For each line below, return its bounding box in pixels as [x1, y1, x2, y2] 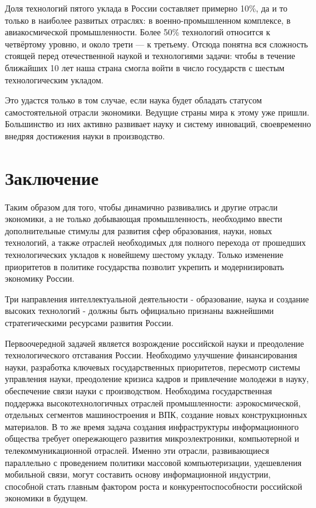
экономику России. [5, 272, 75, 285]
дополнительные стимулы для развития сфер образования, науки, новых [5, 224, 272, 237]
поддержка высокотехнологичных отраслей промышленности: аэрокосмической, [5, 396, 301, 409]
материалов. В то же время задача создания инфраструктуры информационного [5, 420, 299, 433]
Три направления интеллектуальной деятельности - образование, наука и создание [5, 292, 309, 305]
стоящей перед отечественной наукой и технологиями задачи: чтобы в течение [5, 49, 295, 62]
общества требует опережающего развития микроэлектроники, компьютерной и [5, 432, 300, 445]
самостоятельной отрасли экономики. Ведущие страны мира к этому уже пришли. [5, 105, 309, 118]
